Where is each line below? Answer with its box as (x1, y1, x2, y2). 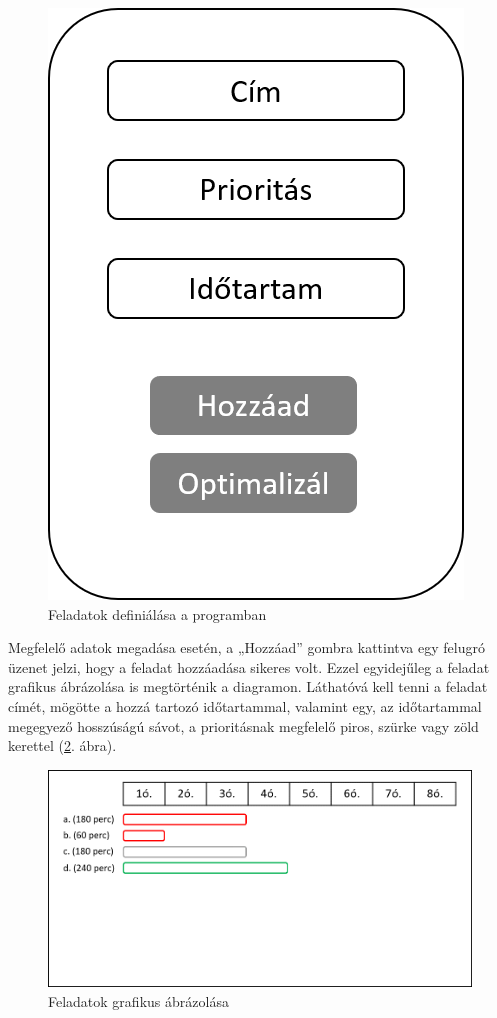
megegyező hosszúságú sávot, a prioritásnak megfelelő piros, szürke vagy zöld (8, 715, 479, 736)
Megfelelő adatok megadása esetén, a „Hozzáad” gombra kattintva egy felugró (8, 637, 485, 658)
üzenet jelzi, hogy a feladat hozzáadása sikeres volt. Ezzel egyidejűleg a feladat (8, 656, 490, 677)
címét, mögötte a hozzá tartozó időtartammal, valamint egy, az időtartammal (8, 695, 482, 716)
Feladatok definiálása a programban (48, 603, 267, 624)
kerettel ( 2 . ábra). (8, 735, 117, 756)
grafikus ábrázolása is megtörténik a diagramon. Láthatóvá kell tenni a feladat (8, 676, 488, 697)
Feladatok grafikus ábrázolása (48, 990, 229, 1011)
